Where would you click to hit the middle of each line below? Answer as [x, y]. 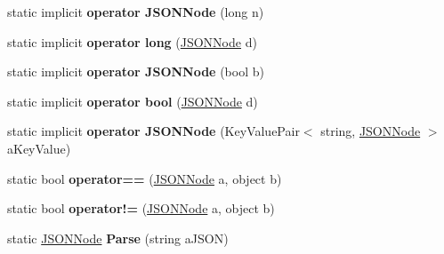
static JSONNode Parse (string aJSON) [118, 238]
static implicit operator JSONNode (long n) [136, 12]
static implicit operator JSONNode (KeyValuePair [153, 131]
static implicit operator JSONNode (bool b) [136, 71]
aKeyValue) [39, 148]
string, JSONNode [371, 131]
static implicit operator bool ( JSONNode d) [133, 101]
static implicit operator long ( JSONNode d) [132, 41]
